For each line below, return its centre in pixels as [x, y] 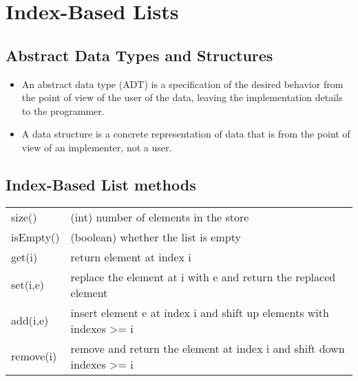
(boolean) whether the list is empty [156, 237]
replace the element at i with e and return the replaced [203, 276]
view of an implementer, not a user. [97, 147]
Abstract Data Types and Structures [139, 55]
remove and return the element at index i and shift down [208, 348]
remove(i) [34, 356]
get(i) [24, 257]
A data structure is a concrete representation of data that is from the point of [186, 134]
